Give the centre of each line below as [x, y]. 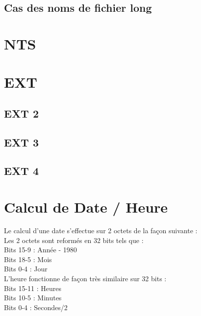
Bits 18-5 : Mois [28, 259]
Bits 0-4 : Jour [26, 269]
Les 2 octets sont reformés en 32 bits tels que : [74, 240]
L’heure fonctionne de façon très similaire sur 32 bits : [85, 278]
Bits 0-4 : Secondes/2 [36, 307]
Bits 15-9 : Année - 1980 [40, 250]
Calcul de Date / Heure [86, 207]
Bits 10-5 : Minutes [33, 298]
